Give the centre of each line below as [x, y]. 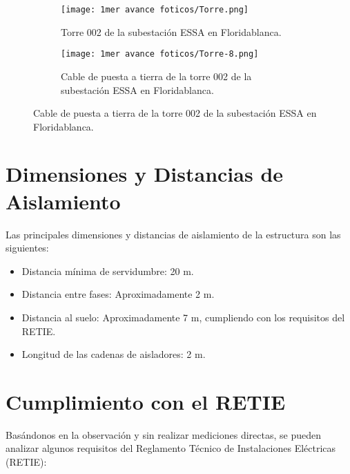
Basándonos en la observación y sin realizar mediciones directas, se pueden [164, 434]
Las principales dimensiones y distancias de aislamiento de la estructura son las [173, 234]
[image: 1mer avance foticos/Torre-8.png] [160, 54]
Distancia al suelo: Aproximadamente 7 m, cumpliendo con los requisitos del [183, 317]
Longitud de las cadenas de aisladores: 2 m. [114, 354]
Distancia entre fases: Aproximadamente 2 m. [118, 294]
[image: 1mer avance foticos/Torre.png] [155, 10]
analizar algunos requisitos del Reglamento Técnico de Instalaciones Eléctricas [171, 448]
